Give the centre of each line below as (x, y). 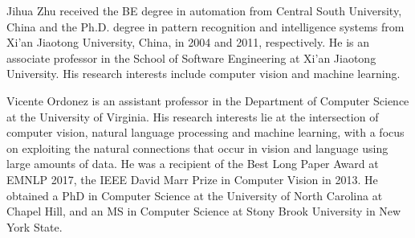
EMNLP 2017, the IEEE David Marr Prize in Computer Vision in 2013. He (192, 179)
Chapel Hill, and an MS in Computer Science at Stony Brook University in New (204, 211)
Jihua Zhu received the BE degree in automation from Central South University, (204, 10)
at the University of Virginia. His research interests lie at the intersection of (193, 116)
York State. (35, 226)
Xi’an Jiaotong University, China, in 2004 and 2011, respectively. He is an (188, 42)
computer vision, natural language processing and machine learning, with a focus (205, 132)
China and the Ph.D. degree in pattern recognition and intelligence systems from (205, 26)
